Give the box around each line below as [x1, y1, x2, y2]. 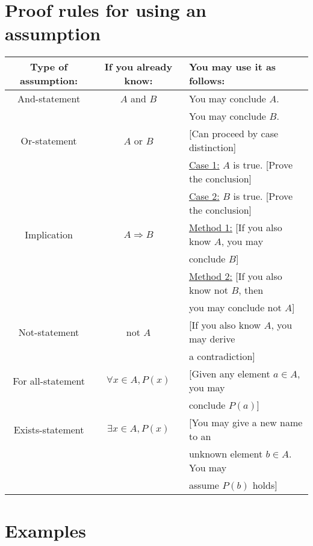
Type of [30, 60, 68, 74]
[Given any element [188, 367, 270, 381]
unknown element [188, 447, 263, 461]
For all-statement [13, 373, 85, 388]
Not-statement [18, 324, 79, 339]
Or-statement [20, 133, 77, 147]
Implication [25, 227, 73, 241]
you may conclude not [188, 300, 282, 315]
